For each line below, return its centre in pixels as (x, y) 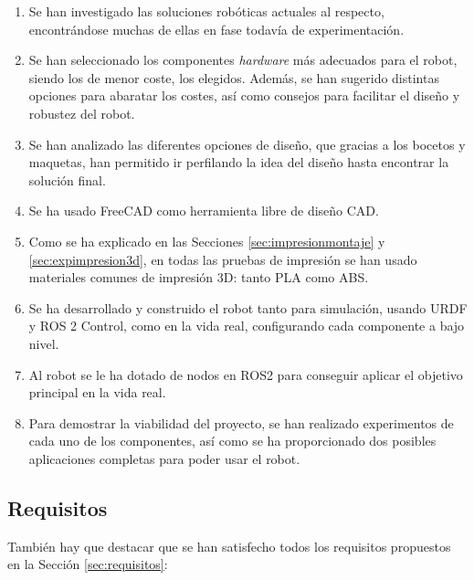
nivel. (44, 343)
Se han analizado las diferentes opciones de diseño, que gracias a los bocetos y (247, 144)
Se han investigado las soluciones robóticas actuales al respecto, (206, 11)
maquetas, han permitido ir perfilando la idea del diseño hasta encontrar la (239, 162)
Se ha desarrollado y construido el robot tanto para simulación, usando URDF (248, 307)
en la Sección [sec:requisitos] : (88, 564)
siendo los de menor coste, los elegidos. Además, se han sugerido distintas (234, 77)
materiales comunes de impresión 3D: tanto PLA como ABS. (199, 277)
